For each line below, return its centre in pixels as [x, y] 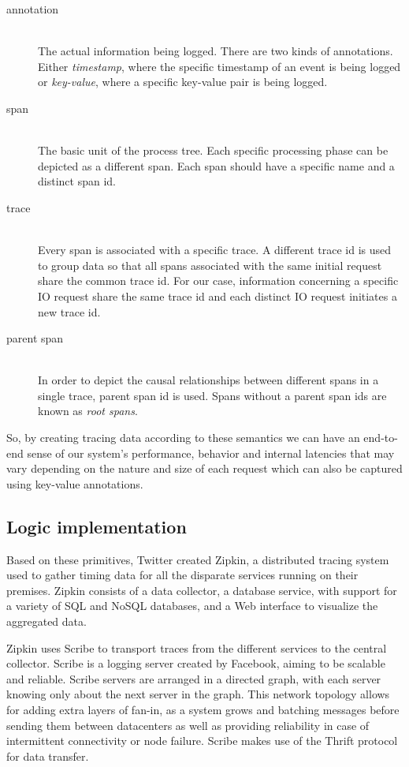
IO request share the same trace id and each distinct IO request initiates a [218, 296]
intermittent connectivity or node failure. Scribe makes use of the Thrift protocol [202, 741]
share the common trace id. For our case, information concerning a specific [218, 281]
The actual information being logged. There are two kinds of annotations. [216, 51]
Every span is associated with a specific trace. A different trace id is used [215, 250]
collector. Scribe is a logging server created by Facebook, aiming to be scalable [196, 663]
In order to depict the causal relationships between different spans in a [208, 380]
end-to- [381, 438]
